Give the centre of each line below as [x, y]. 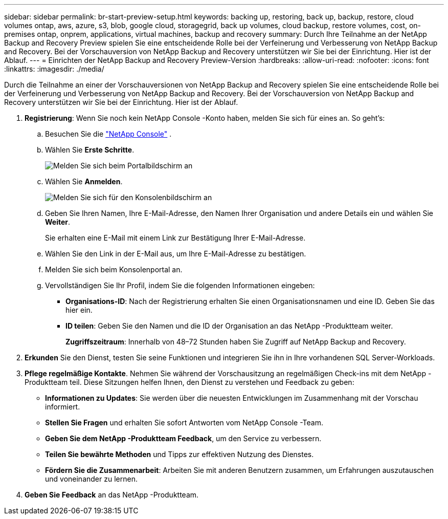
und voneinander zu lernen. [91, 479]
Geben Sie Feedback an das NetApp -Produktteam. [112, 495]
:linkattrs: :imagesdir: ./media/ [54, 69]
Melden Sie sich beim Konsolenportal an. [114, 269]
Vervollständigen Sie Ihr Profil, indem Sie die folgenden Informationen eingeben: [180, 285]
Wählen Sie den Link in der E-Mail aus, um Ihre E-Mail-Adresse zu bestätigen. [176, 254]
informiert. [63, 407]
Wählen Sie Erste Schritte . [90, 150]
